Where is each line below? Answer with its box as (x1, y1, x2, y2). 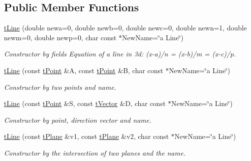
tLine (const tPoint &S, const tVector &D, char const (4, 98, 166, 108)
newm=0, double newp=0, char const (4, 32, 117, 42)
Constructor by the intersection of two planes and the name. (4, 147, 186, 158)
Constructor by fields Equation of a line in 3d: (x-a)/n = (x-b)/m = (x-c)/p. (4, 49, 236, 59)
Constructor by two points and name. (4, 81, 116, 92)
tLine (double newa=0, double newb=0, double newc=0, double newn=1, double (4, 23, 247, 33)
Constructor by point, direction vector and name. (4, 114, 152, 125)
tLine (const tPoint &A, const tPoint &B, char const (4, 65, 163, 75)
